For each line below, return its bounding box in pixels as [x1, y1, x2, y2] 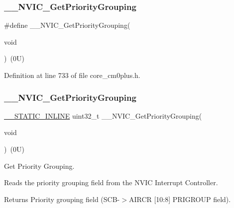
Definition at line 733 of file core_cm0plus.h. [4, 70, 140, 80]
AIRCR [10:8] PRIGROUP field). [128, 194, 231, 204]
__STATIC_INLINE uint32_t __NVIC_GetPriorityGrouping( [4, 110, 202, 121]
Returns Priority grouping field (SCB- [4, 194, 120, 204]
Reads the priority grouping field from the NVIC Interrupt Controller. [4, 177, 218, 188]
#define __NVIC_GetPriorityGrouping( [4, 20, 130, 30]
